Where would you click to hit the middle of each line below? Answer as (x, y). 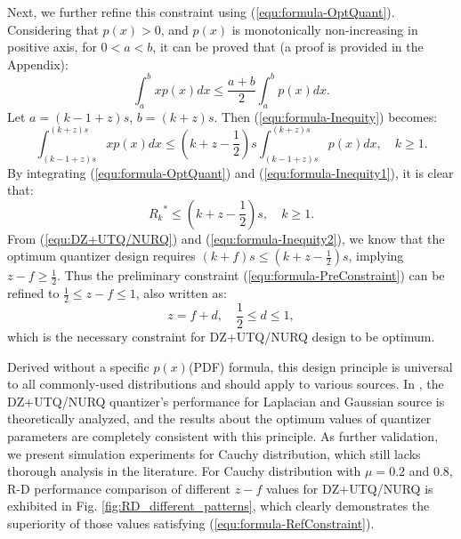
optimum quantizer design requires (101, 256)
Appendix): (38, 64)
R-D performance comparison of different (119, 488)
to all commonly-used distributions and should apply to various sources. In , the (226, 384)
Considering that (53, 29)
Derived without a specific (78, 366)
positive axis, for (52, 47)
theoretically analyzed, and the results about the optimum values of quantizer (219, 418)
